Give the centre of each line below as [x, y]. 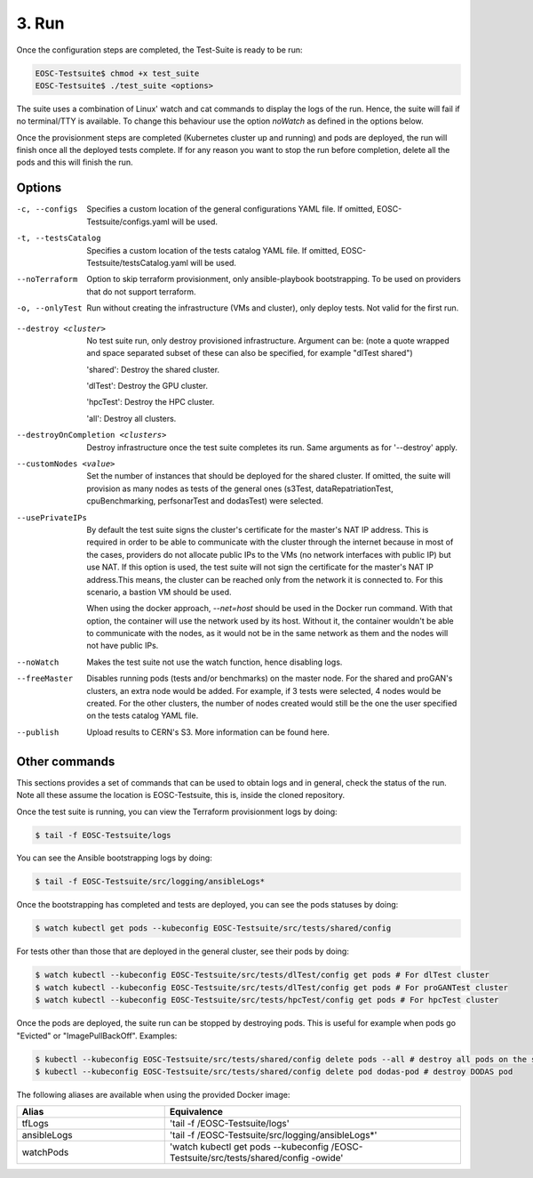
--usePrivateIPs [52, 517]
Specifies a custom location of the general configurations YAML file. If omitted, [231, 209]
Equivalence [196, 1112]
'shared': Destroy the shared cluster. [153, 369]
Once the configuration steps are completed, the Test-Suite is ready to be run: [159, 50]
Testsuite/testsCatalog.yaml [137, 262]
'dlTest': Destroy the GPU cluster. [147, 386]
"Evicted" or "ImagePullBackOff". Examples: [97, 1036]
